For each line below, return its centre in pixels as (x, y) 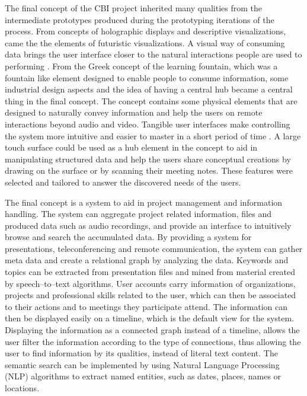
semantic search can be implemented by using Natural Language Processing (142, 364)
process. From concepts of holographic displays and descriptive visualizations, (145, 31)
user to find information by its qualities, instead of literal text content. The (141, 353)
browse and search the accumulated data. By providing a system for (128, 237)
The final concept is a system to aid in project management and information (144, 202)
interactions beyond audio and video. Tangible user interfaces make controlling (148, 124)
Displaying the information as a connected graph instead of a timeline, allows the (152, 330)
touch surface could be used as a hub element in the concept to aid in (131, 147)
